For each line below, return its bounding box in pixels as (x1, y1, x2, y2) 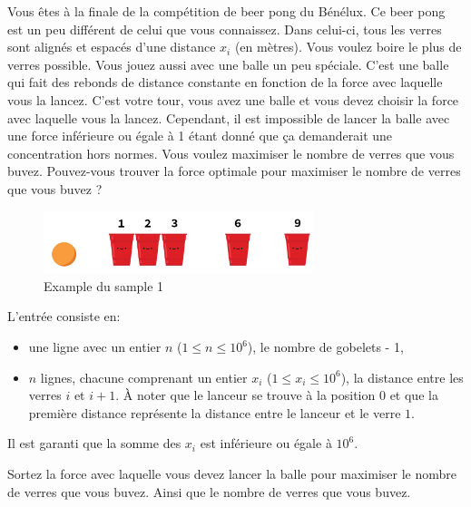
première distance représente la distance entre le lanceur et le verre (28, 403, 401, 422)
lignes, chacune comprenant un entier (40, 367, 248, 386)
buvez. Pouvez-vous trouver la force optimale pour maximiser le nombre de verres (7, 161, 461, 180)
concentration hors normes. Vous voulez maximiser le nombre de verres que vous (7, 143, 455, 162)
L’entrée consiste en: (7, 307, 121, 326)
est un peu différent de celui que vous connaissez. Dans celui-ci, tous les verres (7, 19, 442, 38)
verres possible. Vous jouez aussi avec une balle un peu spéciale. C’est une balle (7, 54, 449, 73)
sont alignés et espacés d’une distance (7, 37, 216, 56)
